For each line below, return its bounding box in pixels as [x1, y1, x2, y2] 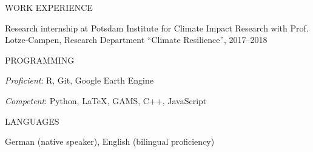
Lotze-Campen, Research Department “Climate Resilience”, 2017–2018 [5, 33, 268, 46]
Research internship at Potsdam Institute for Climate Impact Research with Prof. [5, 21, 309, 34]
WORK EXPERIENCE [5, 1, 93, 13]
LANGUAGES [5, 114, 59, 127]
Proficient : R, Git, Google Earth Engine [5, 74, 153, 87]
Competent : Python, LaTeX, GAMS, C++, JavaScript [5, 94, 207, 107]
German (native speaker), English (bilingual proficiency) [5, 135, 215, 148]
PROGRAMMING [5, 53, 75, 66]
